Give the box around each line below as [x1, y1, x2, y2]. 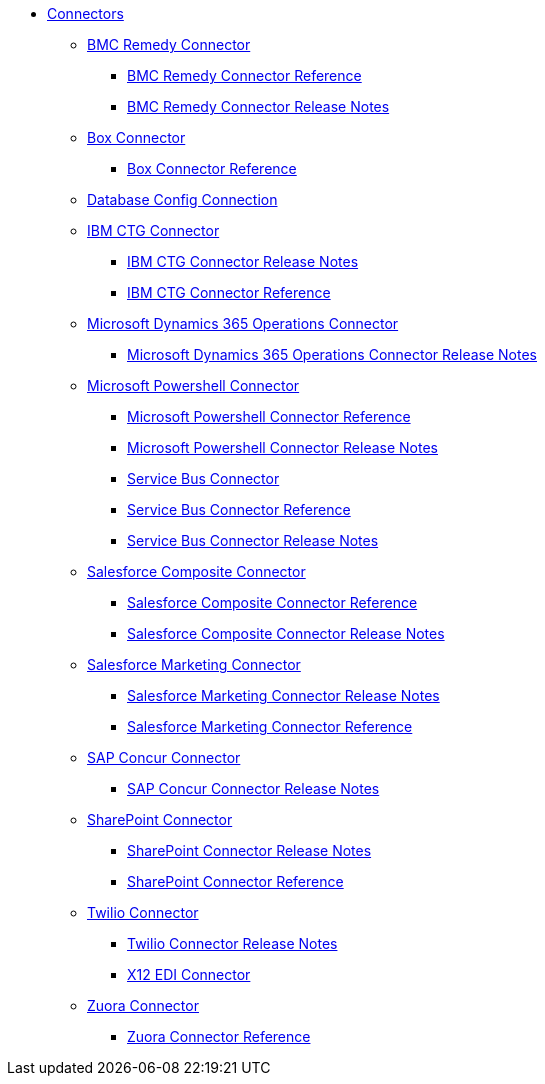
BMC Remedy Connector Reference [127, 67, 362, 84]
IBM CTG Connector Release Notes [127, 253, 359, 270]
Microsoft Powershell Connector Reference [127, 408, 411, 425]
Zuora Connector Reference [127, 1028, 311, 1045]
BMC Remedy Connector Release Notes [127, 98, 390, 115]
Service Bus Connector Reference [127, 501, 351, 518]
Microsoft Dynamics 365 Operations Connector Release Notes [127, 346, 537, 363]
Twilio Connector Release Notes [127, 935, 338, 952]
